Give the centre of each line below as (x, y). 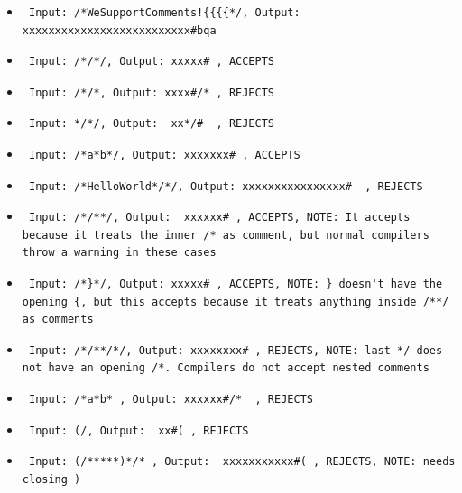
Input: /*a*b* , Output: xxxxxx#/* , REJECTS (171, 399)
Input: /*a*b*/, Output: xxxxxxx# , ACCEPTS (164, 155)
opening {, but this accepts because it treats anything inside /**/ (236, 301)
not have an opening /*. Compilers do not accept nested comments (226, 368)
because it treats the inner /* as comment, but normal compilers (226, 235)
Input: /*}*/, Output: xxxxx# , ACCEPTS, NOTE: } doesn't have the (236, 283)
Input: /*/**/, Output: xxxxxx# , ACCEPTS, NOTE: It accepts (219, 218)
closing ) (51, 479)
